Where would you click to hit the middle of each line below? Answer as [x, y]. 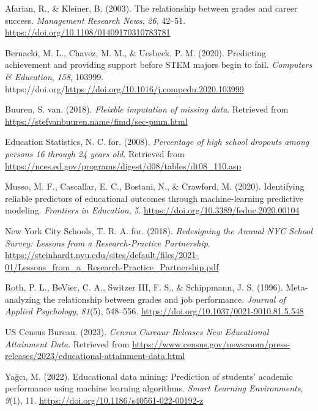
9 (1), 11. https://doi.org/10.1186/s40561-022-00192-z [104, 400]
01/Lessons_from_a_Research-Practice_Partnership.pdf [112, 266]
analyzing [23, 299]
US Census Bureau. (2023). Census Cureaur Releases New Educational [137, 332]
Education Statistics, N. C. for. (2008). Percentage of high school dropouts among [157, 142]
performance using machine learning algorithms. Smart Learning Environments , [154, 388]
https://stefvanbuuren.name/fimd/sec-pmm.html [96, 121]
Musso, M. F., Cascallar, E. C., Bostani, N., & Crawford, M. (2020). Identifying [155, 186]
